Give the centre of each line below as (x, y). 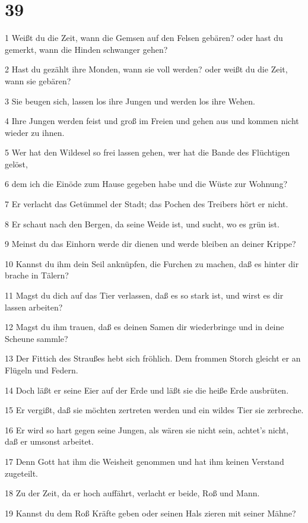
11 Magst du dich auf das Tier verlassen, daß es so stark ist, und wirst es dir (144, 295)
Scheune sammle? (36, 338)
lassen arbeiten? (34, 307)
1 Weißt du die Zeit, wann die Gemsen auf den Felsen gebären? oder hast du (144, 38)
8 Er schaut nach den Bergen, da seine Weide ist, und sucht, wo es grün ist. (142, 224)
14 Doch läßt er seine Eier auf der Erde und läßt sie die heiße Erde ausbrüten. (147, 390)
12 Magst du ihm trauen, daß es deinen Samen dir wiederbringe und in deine (145, 327)
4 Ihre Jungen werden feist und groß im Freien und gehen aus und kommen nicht (152, 121)
